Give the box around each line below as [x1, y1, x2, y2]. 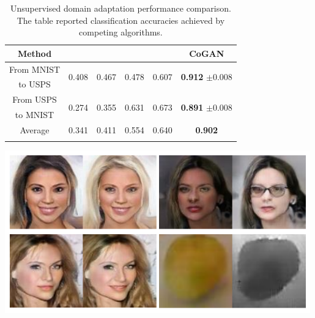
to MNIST [15, 108, 54, 121]
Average [20, 124, 50, 136]
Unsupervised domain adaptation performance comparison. [10, 2, 231, 14]
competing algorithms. [79, 26, 163, 39]
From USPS [12, 93, 57, 106]
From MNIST [9, 62, 61, 75]
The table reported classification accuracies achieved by [17, 13, 225, 26]
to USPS [18, 78, 51, 91]
